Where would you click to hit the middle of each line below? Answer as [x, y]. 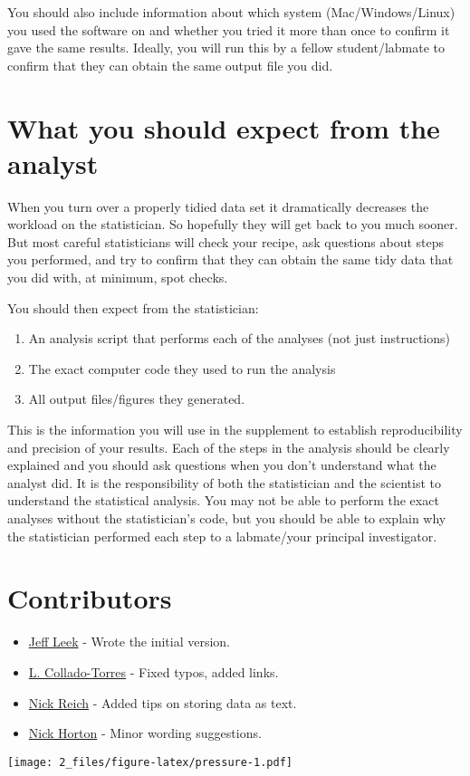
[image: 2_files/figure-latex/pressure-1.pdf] [150, 762]
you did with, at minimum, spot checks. [118, 278]
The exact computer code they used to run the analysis [182, 368]
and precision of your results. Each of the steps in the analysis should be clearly [229, 447]
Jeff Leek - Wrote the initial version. [129, 642]
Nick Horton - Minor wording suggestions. [145, 733]
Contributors [90, 598]
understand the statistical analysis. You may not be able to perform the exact [223, 500]
